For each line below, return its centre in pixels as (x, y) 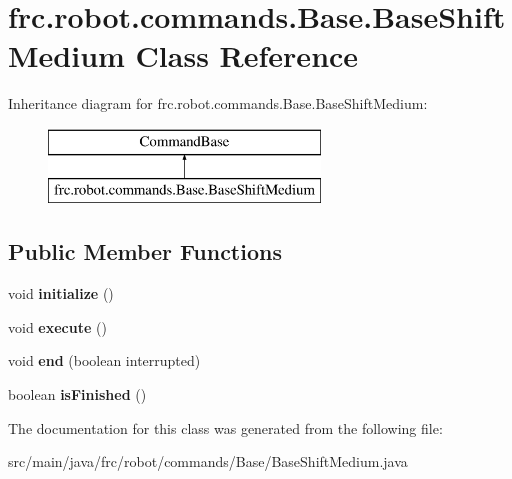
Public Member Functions (145, 251)
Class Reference (247, 55)
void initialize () (61, 293)
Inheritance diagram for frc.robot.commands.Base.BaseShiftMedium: (218, 103)
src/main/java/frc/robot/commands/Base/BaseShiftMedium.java (208, 461)
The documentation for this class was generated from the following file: (225, 427)
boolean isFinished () (77, 394)
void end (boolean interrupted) (104, 360)
